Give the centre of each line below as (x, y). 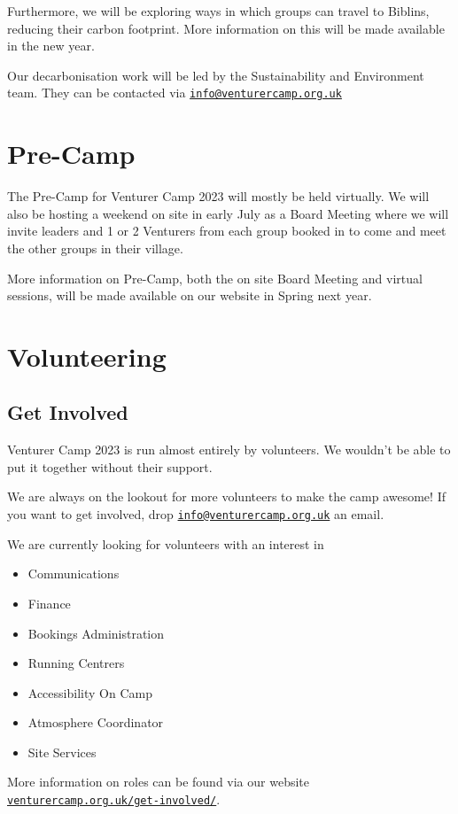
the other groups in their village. (95, 248)
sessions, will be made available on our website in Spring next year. (190, 295)
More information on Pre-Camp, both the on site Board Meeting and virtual (215, 278)
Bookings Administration (96, 633)
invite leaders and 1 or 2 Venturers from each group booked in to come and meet (227, 231)
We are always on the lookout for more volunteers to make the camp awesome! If (226, 496)
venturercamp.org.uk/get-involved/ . (114, 799)
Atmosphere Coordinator (96, 722)
